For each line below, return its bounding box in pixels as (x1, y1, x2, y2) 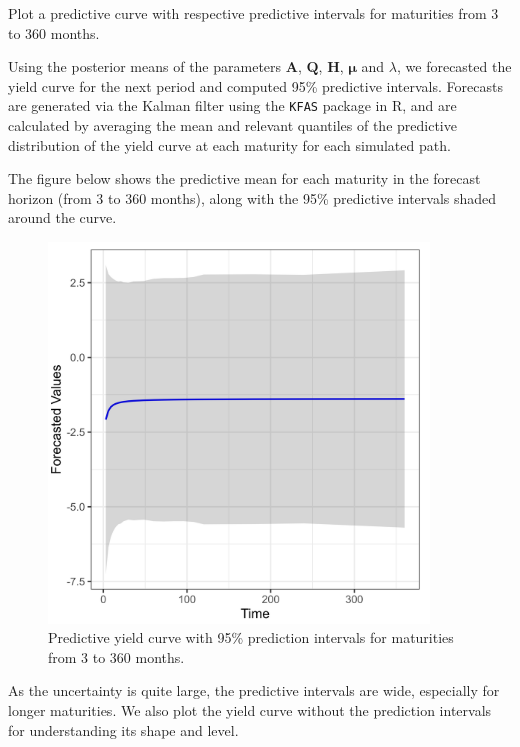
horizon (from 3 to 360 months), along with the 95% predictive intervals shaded (8, 187, 497, 208)
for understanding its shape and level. (8, 719, 239, 740)
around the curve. (8, 207, 117, 228)
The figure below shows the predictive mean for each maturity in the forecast (8, 168, 481, 189)
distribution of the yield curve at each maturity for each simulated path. (8, 134, 451, 155)
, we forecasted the (397, 56, 512, 77)
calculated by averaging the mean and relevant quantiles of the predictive (8, 115, 457, 136)
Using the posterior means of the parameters (8, 56, 282, 77)
